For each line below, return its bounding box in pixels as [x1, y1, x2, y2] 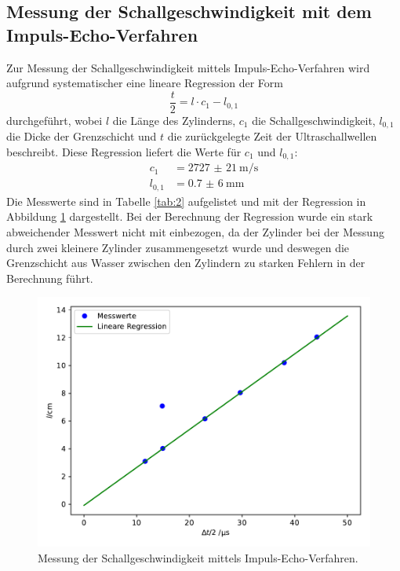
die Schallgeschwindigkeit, [252, 112, 376, 128]
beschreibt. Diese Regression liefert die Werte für [6, 143, 242, 159]
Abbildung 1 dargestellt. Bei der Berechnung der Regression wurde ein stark [6, 208, 373, 225]
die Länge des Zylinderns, [112, 112, 236, 128]
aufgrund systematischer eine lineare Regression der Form [6, 75, 283, 91]
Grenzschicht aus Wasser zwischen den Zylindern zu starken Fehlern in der [6, 254, 365, 271]
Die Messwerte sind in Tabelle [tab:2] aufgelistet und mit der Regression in [6, 192, 366, 209]
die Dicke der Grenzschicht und [6, 128, 157, 145]
